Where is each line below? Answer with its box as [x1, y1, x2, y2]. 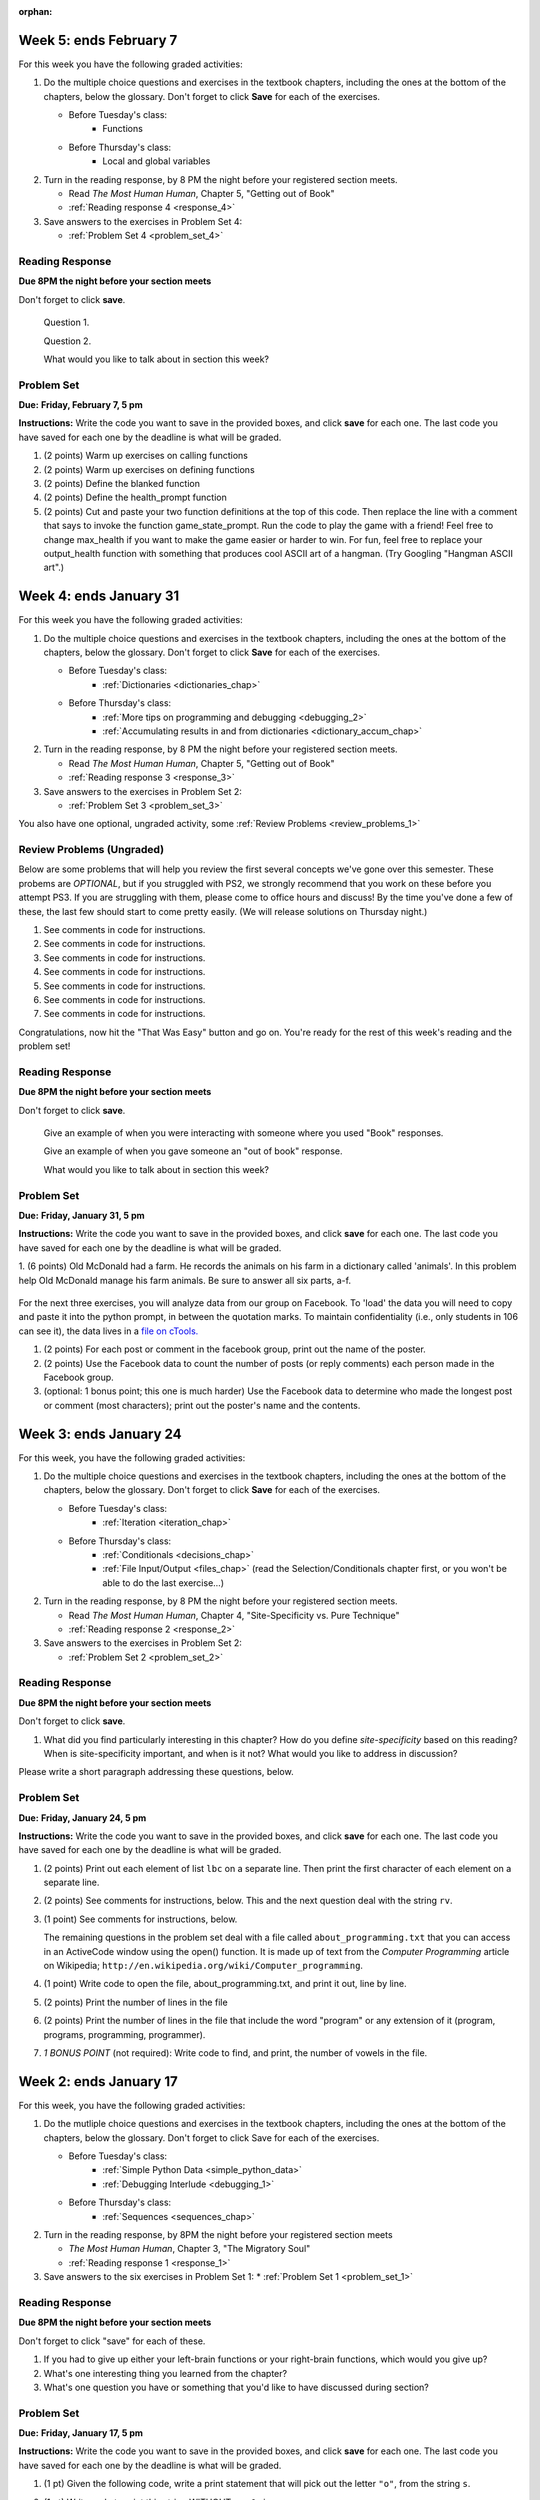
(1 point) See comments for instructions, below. [43, 1913, 238, 1925]
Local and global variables [102, 155, 211, 167]
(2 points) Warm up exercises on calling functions [43, 450, 249, 462]
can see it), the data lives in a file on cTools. [18, 1325, 199, 1337]
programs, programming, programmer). [43, 2028, 206, 2040]
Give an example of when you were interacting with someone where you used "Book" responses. [43, 1127, 444, 1139]
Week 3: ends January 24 [18, 1425, 182, 1442]
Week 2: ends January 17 [18, 2073, 179, 2090]
